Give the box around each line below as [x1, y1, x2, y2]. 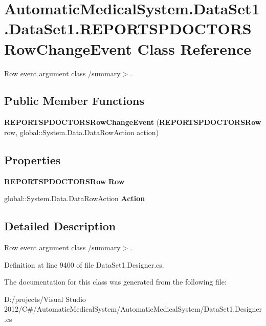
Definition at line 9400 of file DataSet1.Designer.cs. [4, 259, 164, 270]
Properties [4, 151, 61, 167]
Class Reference [137, 38, 251, 59]
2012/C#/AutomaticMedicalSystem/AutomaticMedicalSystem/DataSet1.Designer [4, 303, 262, 314]
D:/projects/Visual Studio [4, 293, 86, 304]
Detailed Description [4, 218, 116, 234]
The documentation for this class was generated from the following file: [4, 276, 227, 287]
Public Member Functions [4, 93, 144, 108]
